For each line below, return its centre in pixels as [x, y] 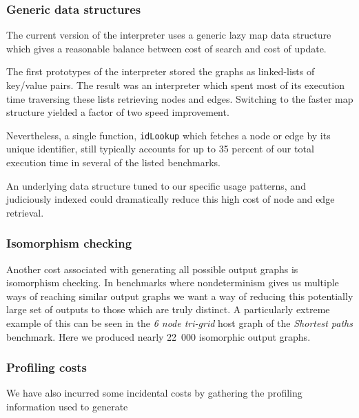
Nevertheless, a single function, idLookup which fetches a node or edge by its [168, 135]
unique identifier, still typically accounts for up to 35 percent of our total [160, 149]
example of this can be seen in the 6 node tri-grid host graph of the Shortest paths [179, 323]
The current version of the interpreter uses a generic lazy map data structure [169, 35]
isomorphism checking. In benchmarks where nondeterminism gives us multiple [173, 282]
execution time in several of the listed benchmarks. [114, 162]
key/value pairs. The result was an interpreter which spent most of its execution [176, 85]
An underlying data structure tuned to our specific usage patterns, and [156, 185]
